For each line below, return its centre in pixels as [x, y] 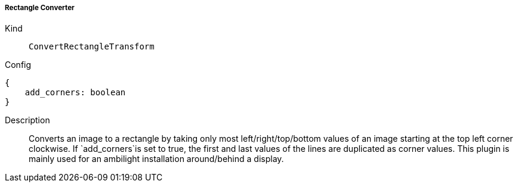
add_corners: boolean [75, 93]
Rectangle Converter [40, 8]
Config [18, 65]
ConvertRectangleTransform [92, 47]
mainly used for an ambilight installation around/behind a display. [156, 159]
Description [27, 120]
